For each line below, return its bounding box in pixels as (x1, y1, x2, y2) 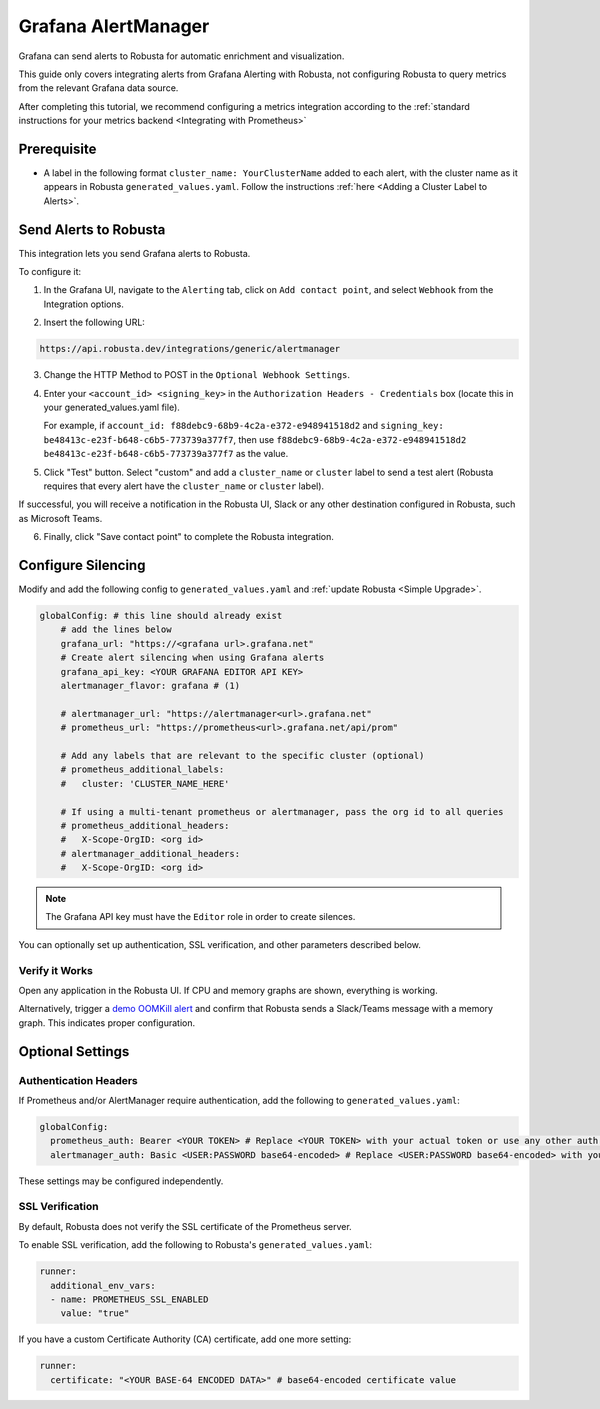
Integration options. (43, 298, 124, 310)
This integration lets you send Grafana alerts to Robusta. (18, 247, 251, 259)
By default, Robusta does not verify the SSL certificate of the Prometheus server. (18, 1220, 352, 1232)
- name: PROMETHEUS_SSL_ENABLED (50, 1293, 209, 1305)
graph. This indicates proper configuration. (18, 1016, 195, 1029)
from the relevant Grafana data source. (18, 82, 179, 94)
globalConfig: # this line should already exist (39, 610, 283, 622)
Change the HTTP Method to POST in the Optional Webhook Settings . (43, 369, 350, 381)
